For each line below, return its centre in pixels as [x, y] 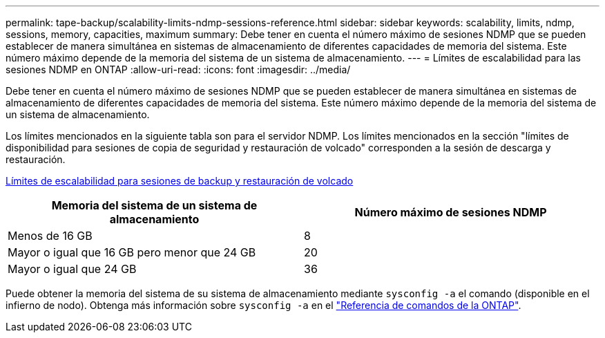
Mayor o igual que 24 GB [72, 269]
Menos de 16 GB [50, 236]
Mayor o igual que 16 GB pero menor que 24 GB [132, 252]
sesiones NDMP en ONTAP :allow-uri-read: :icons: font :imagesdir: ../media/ [178, 69]
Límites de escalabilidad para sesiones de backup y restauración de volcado [180, 181]
